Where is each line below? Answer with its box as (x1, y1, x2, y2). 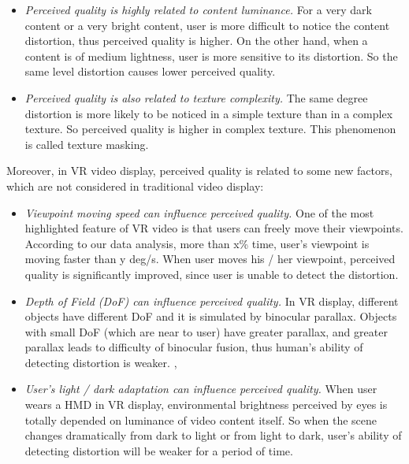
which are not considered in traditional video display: (6, 177, 264, 194)
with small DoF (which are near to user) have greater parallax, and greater (24, 323, 388, 340)
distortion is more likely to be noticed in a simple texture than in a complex (24, 105, 393, 121)
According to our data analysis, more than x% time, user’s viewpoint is (24, 235, 370, 251)
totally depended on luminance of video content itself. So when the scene (24, 411, 377, 428)
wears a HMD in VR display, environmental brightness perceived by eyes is (24, 396, 388, 413)
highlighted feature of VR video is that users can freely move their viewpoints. (24, 220, 403, 236)
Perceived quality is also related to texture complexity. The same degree (24, 89, 368, 106)
